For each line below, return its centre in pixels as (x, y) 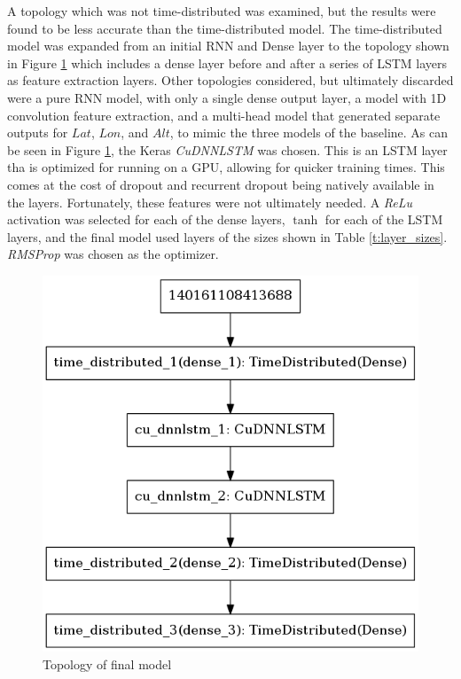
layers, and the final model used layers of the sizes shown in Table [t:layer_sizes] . (227, 236)
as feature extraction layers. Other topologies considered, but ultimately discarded (230, 80)
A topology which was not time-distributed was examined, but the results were (222, 11)
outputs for (38, 133)
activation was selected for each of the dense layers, (146, 219)
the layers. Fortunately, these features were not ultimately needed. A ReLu (210, 202)
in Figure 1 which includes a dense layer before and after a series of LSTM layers (227, 62)
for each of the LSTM (384, 219)
